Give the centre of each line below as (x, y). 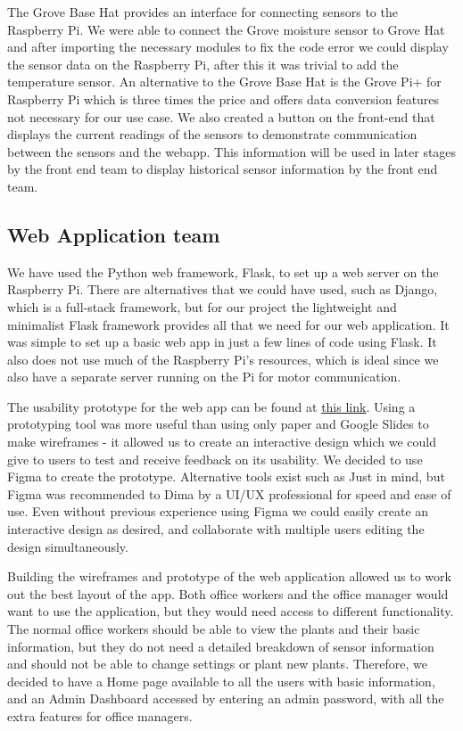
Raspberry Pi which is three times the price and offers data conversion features (223, 99)
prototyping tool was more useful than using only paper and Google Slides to (218, 424)
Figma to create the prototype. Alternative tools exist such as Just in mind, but (226, 476)
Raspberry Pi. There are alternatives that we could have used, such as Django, (223, 289)
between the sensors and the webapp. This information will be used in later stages (232, 151)
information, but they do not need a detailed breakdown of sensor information (221, 646)
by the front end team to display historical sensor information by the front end (223, 169)
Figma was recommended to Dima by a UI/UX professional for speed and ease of (229, 493)
